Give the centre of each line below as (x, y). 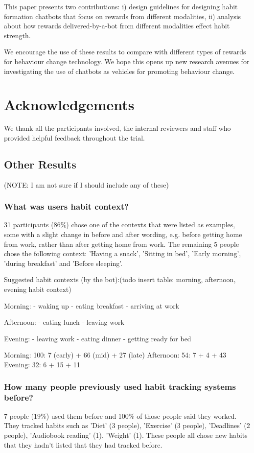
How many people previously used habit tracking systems (120, 386)
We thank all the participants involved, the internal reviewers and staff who (117, 128)
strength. (17, 35)
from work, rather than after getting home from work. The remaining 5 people (122, 244)
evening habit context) (38, 289)
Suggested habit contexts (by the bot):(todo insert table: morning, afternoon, (120, 279)
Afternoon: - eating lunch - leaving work (64, 322)
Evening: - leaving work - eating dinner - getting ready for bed (98, 338)
